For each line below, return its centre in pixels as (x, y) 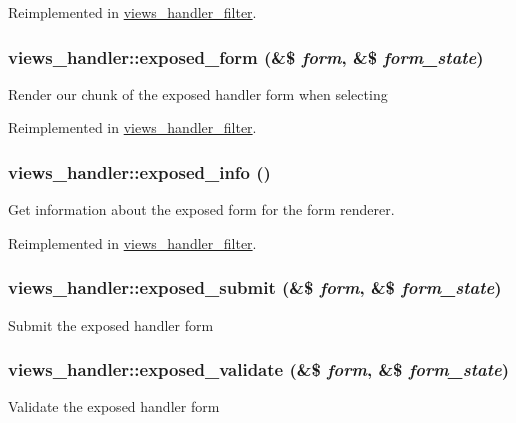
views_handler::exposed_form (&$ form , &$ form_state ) (246, 56)
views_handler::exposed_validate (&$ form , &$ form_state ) (259, 369)
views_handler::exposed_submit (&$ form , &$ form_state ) (255, 287)
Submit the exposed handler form (111, 324)
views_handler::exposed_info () (139, 171)
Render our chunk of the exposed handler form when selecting (198, 93)
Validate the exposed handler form (114, 406)
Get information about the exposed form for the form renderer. (201, 209)
